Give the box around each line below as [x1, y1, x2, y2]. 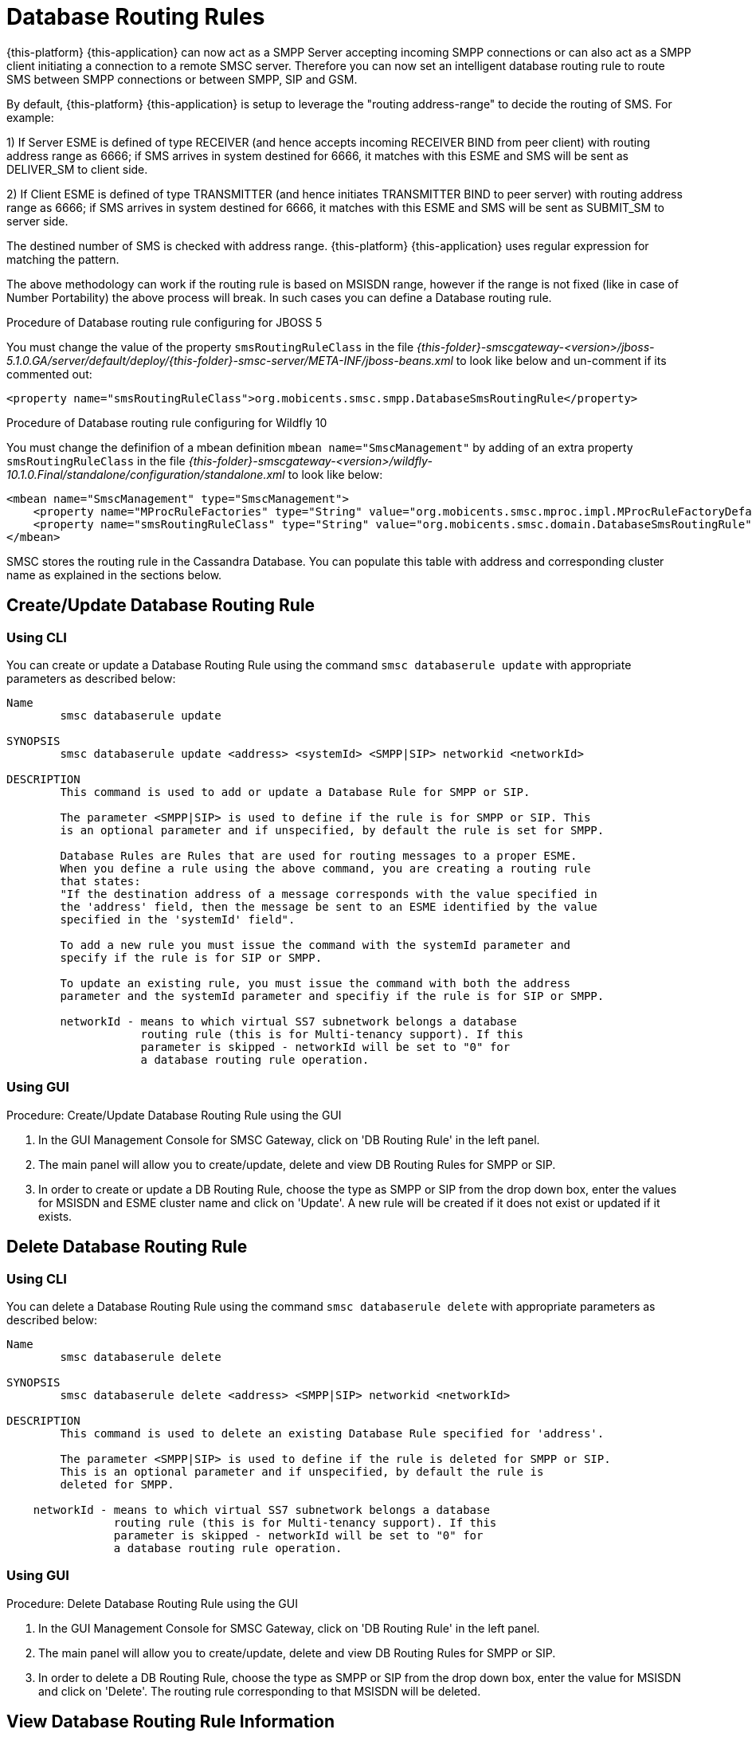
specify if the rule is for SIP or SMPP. [60, 951, 323, 964]
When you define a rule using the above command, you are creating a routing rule [60, 861, 591, 875]
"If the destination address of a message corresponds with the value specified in [60, 887, 597, 900]
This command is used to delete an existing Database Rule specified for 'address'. [60, 1426, 605, 1440]
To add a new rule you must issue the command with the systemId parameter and [60, 938, 571, 951]
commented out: [6, 367, 92, 381]
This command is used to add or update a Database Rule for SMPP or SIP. [60, 785, 531, 798]
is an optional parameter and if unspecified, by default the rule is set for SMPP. [60, 823, 605, 837]
